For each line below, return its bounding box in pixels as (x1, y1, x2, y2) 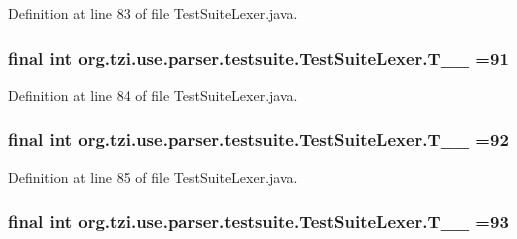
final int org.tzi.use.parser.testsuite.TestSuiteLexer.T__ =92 (8, 127, 509, 152)
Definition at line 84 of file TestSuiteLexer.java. (8, 84, 298, 105)
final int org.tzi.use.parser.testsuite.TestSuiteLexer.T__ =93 (8, 209, 509, 234)
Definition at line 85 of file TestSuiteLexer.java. (8, 166, 298, 187)
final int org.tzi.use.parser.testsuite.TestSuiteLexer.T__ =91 (8, 45, 509, 70)
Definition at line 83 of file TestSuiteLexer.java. (8, 3, 298, 23)
